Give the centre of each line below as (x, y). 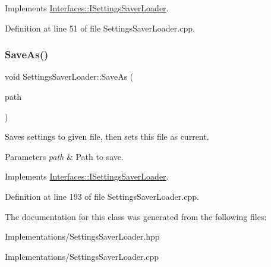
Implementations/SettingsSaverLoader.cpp (82, 256)
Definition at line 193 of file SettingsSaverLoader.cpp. (102, 196)
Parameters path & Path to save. (64, 156)
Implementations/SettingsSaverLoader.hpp (82, 236)
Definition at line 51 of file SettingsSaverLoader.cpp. (100, 28)
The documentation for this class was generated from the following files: (136, 216)
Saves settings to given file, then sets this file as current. (107, 136)
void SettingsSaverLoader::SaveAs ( (69, 76)
